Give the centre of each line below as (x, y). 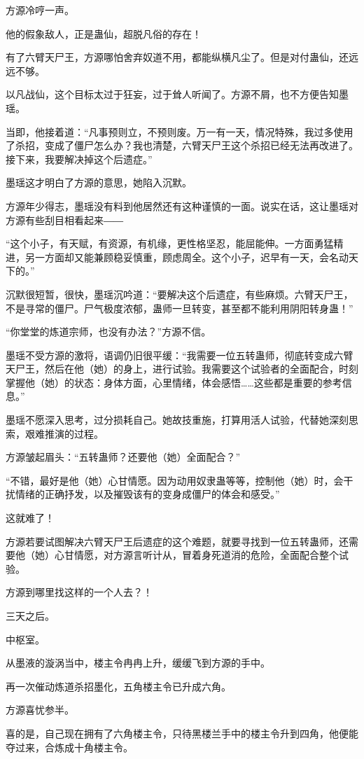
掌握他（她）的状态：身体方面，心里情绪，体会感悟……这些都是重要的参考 (174, 382)
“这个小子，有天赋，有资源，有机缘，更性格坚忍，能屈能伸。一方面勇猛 (170, 243)
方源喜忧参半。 (40, 710)
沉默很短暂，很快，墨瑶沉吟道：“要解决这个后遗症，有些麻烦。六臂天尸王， (180, 294)
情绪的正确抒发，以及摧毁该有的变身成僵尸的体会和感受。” (147, 494)
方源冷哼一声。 (40, 10)
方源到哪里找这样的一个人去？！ (79, 592)
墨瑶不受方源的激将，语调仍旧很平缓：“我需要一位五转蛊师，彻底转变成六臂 (180, 355)
